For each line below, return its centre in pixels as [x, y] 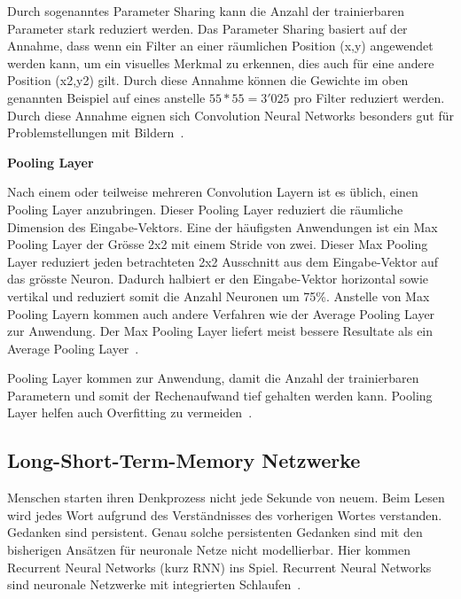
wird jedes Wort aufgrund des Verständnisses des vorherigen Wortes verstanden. [225, 514]
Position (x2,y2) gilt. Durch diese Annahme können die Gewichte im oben [208, 80]
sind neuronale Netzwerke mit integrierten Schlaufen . [154, 584]
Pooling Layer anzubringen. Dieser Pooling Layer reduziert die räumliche [205, 209]
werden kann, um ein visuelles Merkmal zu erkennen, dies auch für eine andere [221, 62]
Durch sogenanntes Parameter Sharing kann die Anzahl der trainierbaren [206, 11]
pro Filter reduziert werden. [369, 97]
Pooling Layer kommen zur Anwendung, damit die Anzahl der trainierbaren [213, 378]
